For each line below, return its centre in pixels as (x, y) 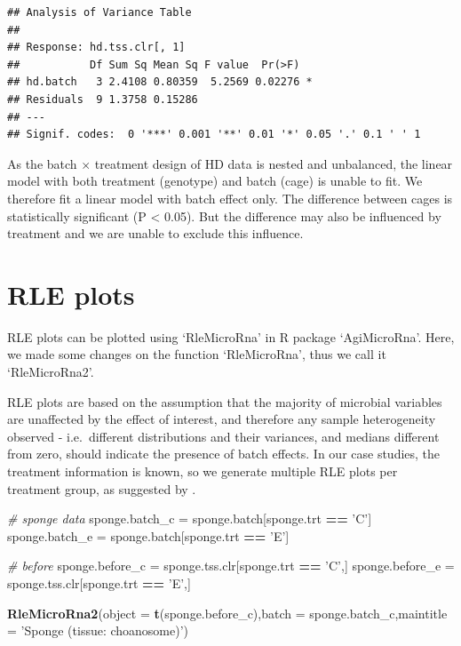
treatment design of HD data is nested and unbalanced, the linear (274, 163)
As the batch (42, 163)
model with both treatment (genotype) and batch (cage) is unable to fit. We (215, 181)
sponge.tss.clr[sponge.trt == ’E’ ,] (99, 582)
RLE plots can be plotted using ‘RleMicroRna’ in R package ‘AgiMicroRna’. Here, (231, 336)
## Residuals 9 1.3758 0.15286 (103, 99)
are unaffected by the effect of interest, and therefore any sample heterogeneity (222, 419)
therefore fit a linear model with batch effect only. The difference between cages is (230, 198)
